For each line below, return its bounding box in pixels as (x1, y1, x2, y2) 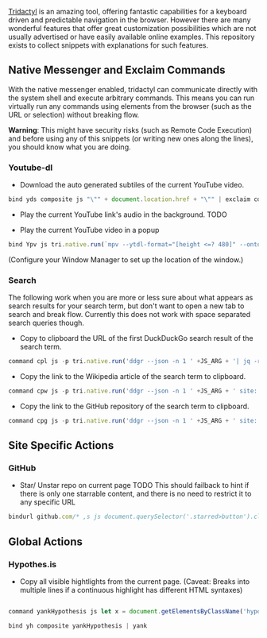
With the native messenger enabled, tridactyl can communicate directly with (8, 84, 258, 94)
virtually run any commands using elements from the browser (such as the (8, 101, 252, 110)
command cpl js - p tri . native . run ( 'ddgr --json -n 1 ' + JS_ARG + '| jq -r (8, 358, 261, 365)
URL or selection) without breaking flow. (8, 110, 140, 119)
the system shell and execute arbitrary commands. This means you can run (8, 93, 255, 102)
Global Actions (8, 535, 83, 548)
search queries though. (8, 318, 85, 328)
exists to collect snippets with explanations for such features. (8, 41, 209, 50)
